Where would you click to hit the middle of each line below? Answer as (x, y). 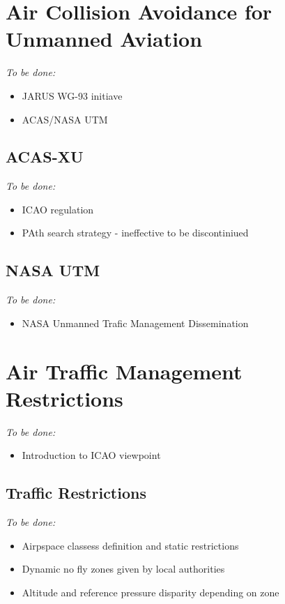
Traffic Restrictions (76, 493)
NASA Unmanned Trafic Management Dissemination (135, 323)
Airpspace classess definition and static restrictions (130, 545)
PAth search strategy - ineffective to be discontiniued (135, 233)
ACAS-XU (45, 157)
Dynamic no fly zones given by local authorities (123, 569)
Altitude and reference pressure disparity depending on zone (151, 592)
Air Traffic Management (124, 371)
